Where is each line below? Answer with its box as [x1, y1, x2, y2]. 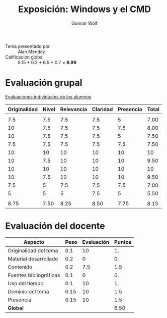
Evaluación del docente [5, 221, 105, 232]
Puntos [114, 238, 132, 245]
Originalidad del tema [8, 247, 58, 254]
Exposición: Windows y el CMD [18, 4, 151, 15]
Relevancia [60, 105, 87, 113]
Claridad [92, 105, 113, 113]
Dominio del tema [8, 288, 49, 295]
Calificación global [5, 54, 44, 60]
